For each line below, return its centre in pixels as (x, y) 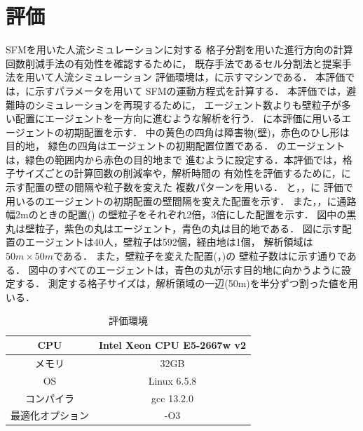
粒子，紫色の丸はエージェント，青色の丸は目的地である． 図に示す (188, 228)
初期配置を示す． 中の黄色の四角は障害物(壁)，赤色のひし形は (207, 132)
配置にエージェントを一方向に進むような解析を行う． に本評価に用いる (178, 118)
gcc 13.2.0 (172, 398)
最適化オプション (50, 415)
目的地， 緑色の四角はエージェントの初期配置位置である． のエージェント (176, 146)
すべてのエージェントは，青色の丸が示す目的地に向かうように (199, 269)
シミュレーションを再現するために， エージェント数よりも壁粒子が (188, 104)
